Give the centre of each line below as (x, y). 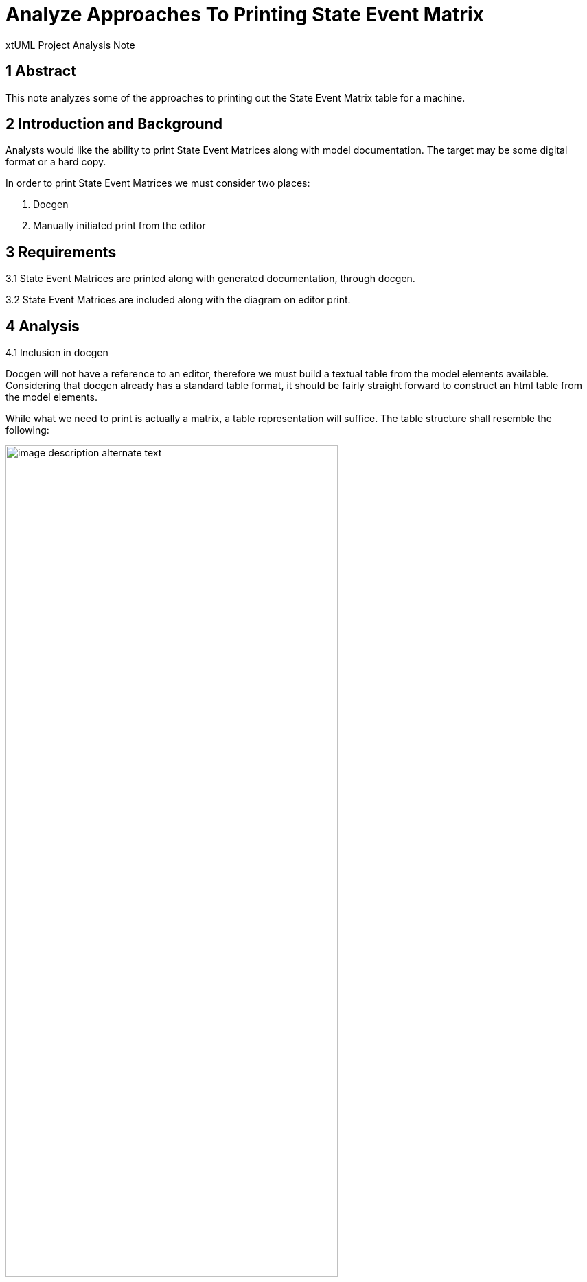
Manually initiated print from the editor (119, 226)
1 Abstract (41, 71)
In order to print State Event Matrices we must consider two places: (158, 183)
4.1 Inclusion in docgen (57, 353)
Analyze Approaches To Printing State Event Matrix (245, 14)
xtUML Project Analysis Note (70, 45)
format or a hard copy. (56, 162)
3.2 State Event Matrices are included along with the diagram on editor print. (178, 300)
